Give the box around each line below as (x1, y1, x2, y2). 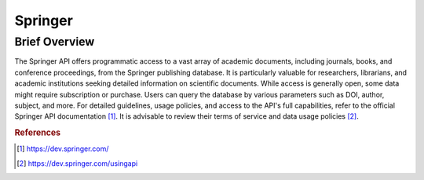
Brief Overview (14, 35, 95, 49)
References (14, 127, 61, 138)
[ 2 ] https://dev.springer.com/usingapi (16, 158, 138, 168)
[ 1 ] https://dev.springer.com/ (16, 144, 109, 153)
